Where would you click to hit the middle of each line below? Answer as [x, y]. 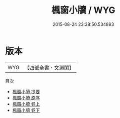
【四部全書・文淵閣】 [49, 68]
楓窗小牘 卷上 [26, 104]
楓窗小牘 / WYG [83, 10]
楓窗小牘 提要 [26, 91]
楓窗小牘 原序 [26, 98]
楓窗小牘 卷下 [26, 110]
